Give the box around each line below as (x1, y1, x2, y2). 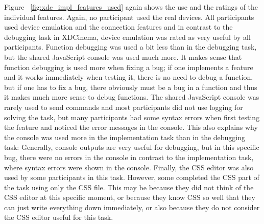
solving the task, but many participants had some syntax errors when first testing (4, 111, 260, 122)
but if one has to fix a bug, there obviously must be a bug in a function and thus (4, 81, 257, 92)
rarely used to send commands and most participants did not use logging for (4, 101, 243, 112)
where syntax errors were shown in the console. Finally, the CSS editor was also (4, 162, 254, 172)
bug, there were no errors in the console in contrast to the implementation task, (4, 151, 254, 162)
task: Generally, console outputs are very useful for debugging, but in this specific (4, 142, 259, 152)
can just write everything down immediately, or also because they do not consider (4, 201, 260, 212)
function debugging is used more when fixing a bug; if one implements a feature (4, 61, 253, 72)
